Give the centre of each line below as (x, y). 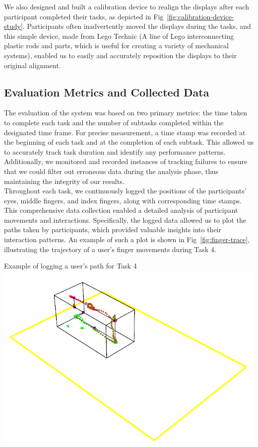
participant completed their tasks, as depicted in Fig (84, 16)
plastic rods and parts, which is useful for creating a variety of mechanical (116, 45)
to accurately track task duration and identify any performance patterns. (115, 151)
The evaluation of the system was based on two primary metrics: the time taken (126, 113)
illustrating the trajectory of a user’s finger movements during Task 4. (110, 249)
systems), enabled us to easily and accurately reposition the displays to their (120, 55)
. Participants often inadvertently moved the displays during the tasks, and (137, 26)
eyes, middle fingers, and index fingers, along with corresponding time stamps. (123, 200)
